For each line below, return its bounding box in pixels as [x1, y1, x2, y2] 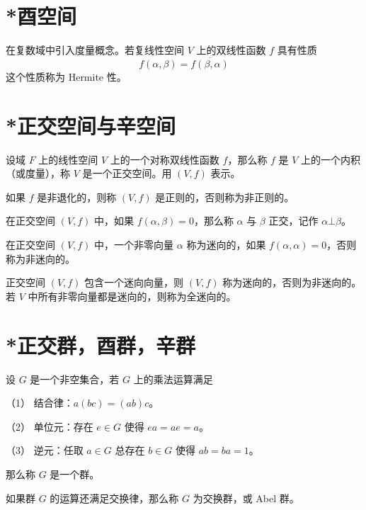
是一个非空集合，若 [30, 371, 120, 386]
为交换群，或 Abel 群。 [193, 490, 299, 505]
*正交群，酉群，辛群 [6, 330, 196, 359]
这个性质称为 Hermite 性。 [6, 69, 127, 84]
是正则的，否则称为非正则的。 [155, 189, 294, 204]
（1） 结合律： [6, 395, 74, 410]
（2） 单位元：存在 [6, 419, 93, 433]
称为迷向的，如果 [186, 237, 266, 252]
